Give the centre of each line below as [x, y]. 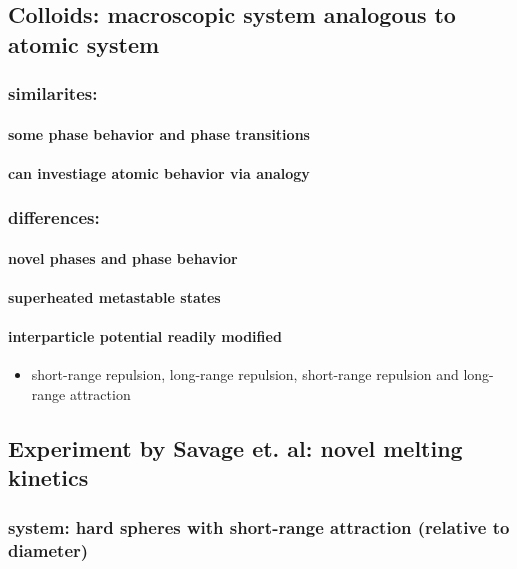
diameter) [48, 549]
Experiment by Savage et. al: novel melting [235, 447]
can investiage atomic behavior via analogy [159, 172]
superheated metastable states [114, 297]
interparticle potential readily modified [145, 336]
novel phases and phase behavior [123, 257]
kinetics [48, 477]
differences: [54, 217]
